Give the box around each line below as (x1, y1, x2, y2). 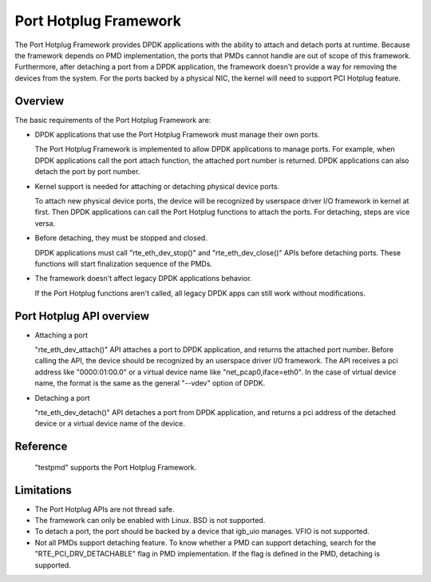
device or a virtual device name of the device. (34, 419, 185, 429)
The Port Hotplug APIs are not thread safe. (34, 504, 175, 514)
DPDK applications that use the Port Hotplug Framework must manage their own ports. (34, 130, 320, 140)
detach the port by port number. (34, 167, 140, 176)
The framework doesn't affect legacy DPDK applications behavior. (34, 274, 252, 283)
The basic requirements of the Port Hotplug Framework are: (14, 115, 212, 125)
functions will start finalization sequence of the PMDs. (34, 259, 213, 268)
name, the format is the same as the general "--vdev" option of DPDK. (34, 378, 266, 388)
